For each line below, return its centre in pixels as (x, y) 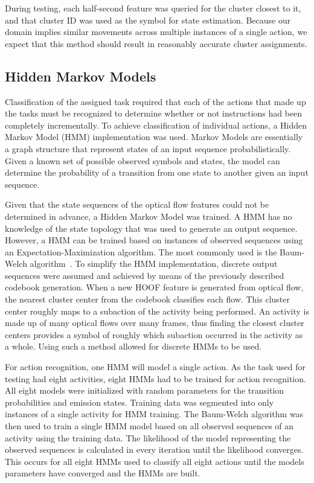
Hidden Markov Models (81, 76)
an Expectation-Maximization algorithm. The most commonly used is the (141, 251)
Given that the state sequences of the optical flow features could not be (137, 204)
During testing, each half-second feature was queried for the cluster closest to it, (153, 8)
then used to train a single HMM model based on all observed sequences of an (149, 426)
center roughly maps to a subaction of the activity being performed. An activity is (157, 311)
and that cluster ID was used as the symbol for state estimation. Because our (148, 20)
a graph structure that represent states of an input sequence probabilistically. (148, 148)
